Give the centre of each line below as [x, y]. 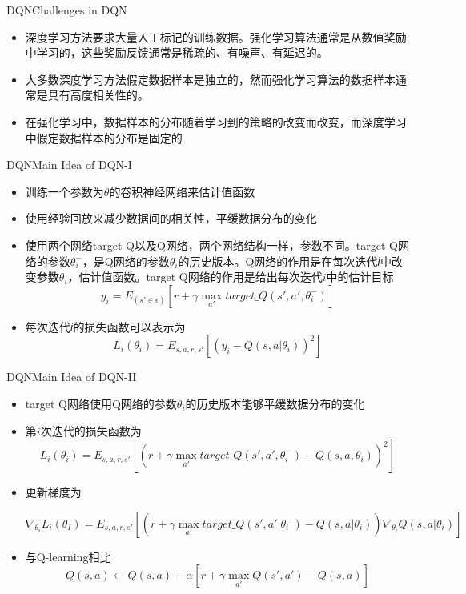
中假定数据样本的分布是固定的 [104, 137]
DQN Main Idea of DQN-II [72, 377]
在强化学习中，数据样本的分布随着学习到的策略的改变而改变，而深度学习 [216, 121]
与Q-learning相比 [68, 556]
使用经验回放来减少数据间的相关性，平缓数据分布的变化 [171, 218]
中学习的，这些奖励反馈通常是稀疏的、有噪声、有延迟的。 [177, 52]
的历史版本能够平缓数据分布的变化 [275, 403]
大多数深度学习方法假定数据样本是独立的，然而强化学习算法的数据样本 [210, 79]
